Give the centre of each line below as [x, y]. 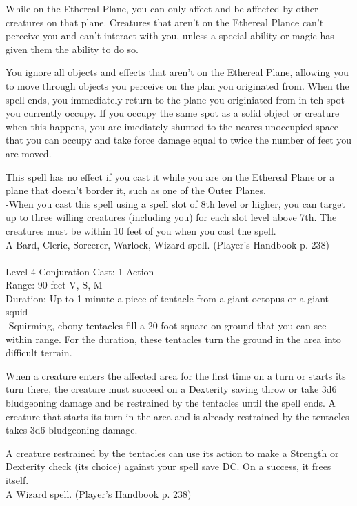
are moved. [29, 153]
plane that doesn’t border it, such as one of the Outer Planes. [136, 190]
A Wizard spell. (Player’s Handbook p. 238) [99, 493]
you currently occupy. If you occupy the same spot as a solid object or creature [173, 113]
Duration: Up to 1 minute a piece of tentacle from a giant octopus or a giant [167, 298]
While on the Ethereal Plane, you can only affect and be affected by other [162, 8]
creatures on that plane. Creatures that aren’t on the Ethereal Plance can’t [165, 22]
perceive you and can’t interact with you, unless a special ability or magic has [170, 36]
